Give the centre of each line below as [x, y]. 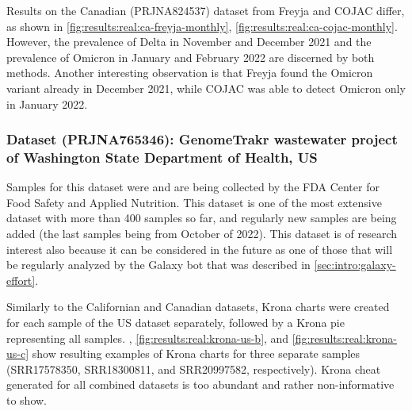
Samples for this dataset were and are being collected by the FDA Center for [193, 187]
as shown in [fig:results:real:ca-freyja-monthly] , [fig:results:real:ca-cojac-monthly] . [202, 26]
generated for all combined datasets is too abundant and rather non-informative [200, 384]
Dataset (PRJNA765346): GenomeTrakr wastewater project [202, 139]
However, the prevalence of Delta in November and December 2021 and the [189, 42]
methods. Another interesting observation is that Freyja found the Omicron [190, 73]
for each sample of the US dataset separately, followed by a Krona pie [175, 323]
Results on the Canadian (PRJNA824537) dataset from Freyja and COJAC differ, [206, 10]
